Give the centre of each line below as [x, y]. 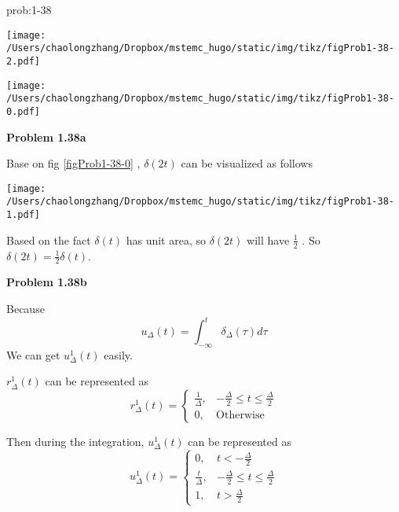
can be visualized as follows [247, 163]
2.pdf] [23, 61]
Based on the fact [49, 239]
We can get [33, 354]
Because [26, 308]
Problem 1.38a [46, 136]
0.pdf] [23, 111]
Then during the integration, [75, 442]
